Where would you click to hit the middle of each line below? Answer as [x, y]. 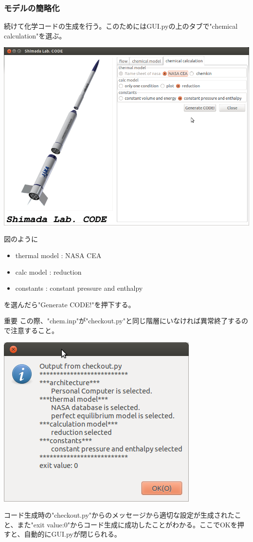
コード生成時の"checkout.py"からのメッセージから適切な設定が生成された [119, 515]
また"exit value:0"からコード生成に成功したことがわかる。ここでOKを [127, 524]
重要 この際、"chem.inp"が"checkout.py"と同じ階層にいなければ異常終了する [123, 321]
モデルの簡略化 [32, 8]
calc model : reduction [48, 271]
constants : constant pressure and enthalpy [79, 288]
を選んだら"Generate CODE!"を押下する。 [70, 304]
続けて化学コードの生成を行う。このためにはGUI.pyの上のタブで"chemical [121, 26]
